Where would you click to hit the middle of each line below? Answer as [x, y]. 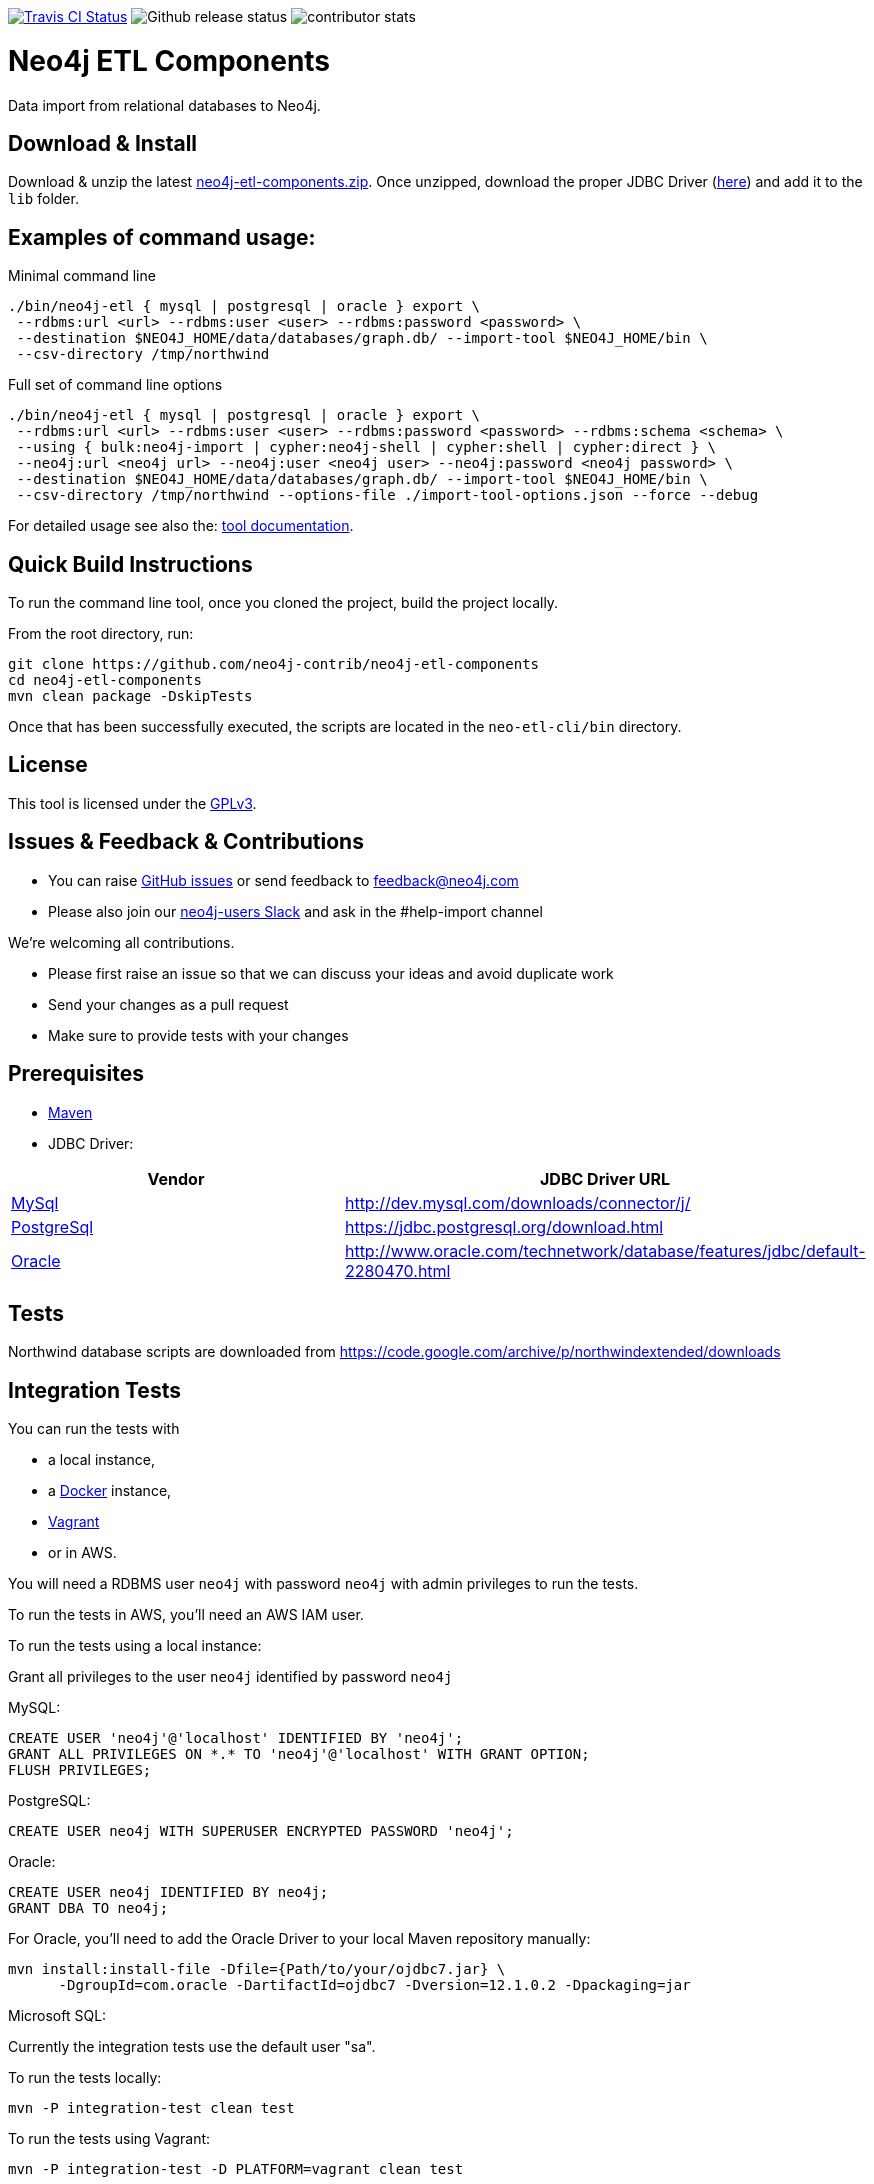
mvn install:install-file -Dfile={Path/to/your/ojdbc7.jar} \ [257, 1969]
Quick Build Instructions [130, 564]
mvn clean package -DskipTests [130, 696]
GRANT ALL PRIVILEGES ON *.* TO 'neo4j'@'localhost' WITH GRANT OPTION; [299, 1754]
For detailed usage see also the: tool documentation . [181, 526]
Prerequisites [76, 1074]
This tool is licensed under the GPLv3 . [132, 803]
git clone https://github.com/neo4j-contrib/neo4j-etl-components [274, 664]
